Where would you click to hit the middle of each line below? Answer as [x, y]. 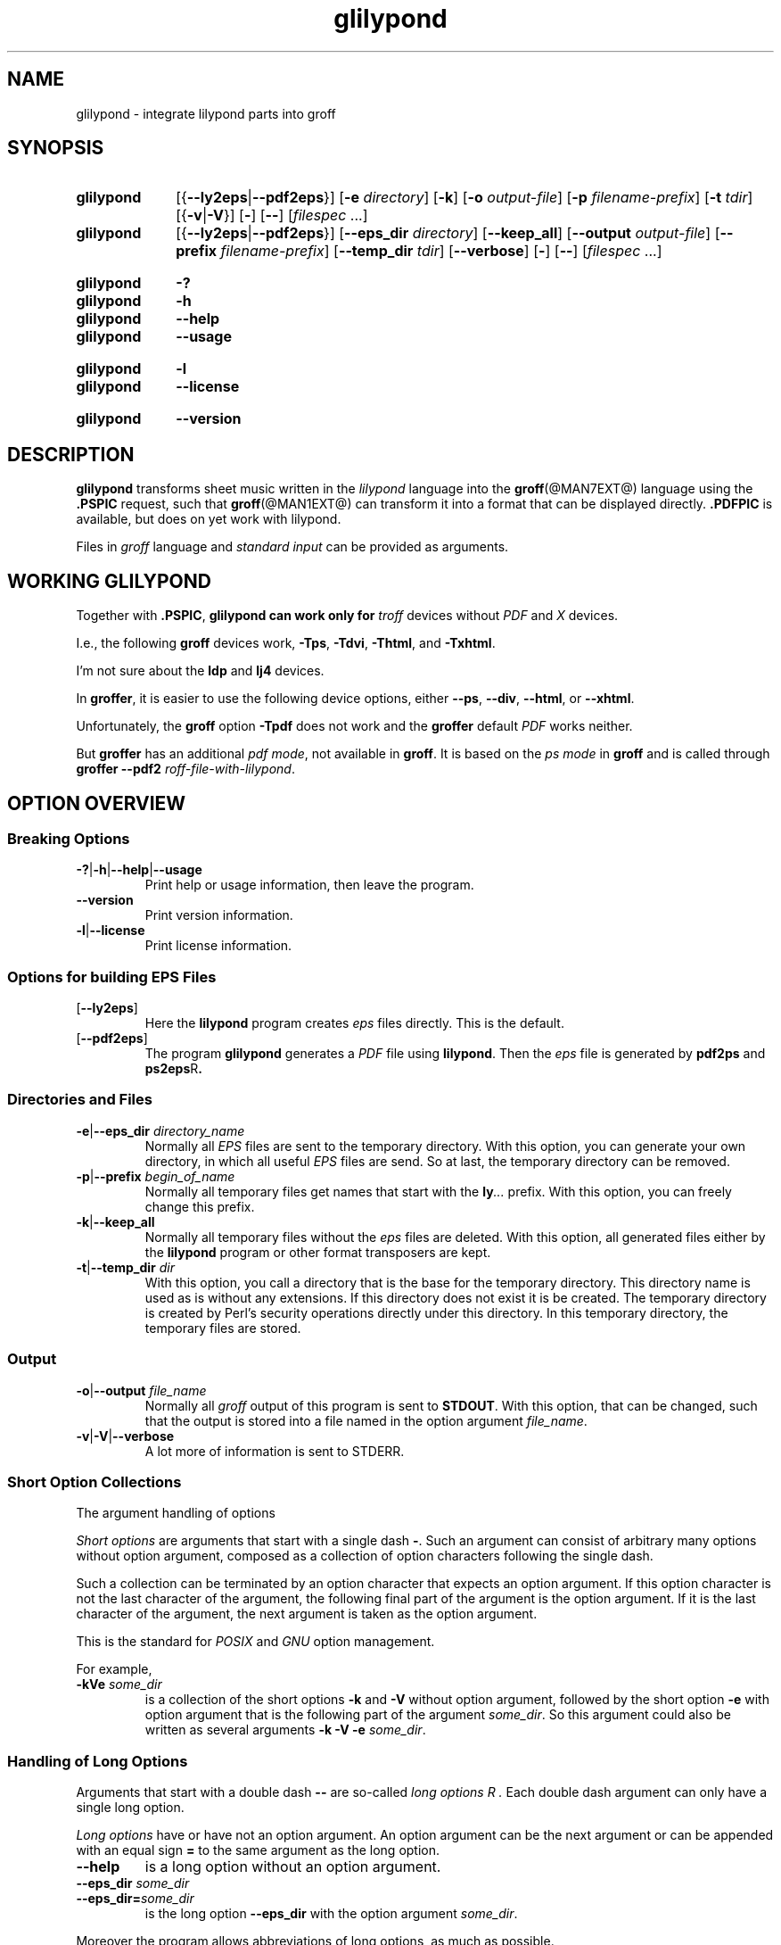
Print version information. [219, 915]
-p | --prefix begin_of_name [156, 1176]
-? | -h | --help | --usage [139, 870]
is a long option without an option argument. [293, 1867]
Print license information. [218, 946]
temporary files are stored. [223, 1328]
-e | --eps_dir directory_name [160, 1130]
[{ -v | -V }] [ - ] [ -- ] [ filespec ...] [272, 215]
